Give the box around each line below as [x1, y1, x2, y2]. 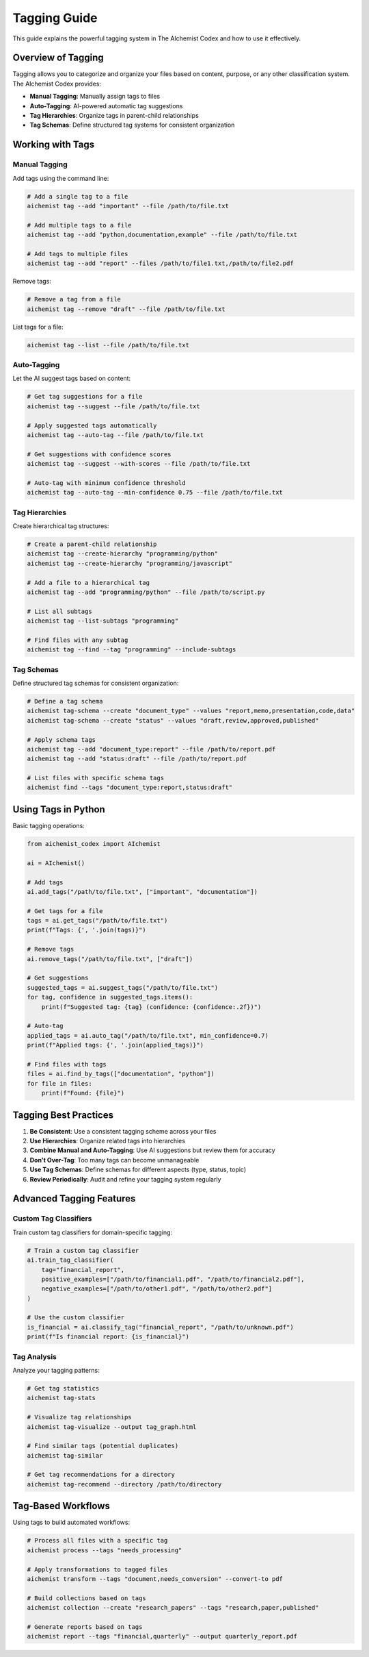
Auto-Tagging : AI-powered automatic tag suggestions [29, 101, 183, 110]
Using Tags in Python [12, 803, 105, 815]
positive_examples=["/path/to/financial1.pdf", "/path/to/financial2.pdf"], [41, 1275, 305, 1283]
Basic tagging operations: [12, 821, 85, 830]
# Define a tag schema [27, 697, 103, 705]
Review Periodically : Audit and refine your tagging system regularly [29, 1175, 221, 1183]
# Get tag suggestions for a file [27, 393, 143, 401]
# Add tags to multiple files [27, 250, 128, 258]
